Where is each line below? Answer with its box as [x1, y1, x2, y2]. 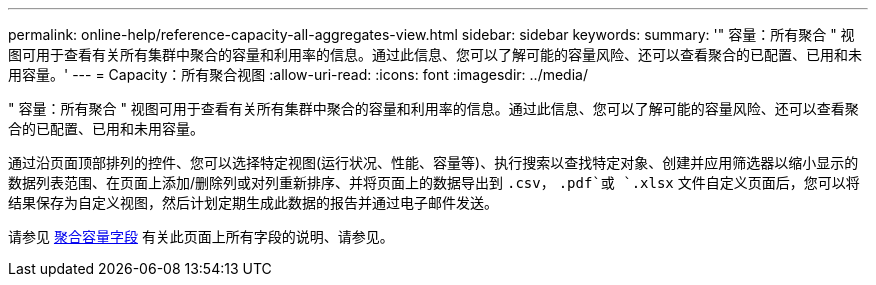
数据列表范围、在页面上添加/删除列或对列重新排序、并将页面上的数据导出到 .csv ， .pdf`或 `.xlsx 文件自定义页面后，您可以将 [8, 174, 860, 191]
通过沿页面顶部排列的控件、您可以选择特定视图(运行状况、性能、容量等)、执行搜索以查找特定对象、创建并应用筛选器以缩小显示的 [8, 154, 859, 171]
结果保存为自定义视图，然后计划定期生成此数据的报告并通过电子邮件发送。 [8, 194, 498, 211]
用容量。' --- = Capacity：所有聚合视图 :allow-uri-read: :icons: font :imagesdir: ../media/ [8, 66, 588, 83]
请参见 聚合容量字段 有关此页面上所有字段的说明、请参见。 [8, 228, 394, 245]
